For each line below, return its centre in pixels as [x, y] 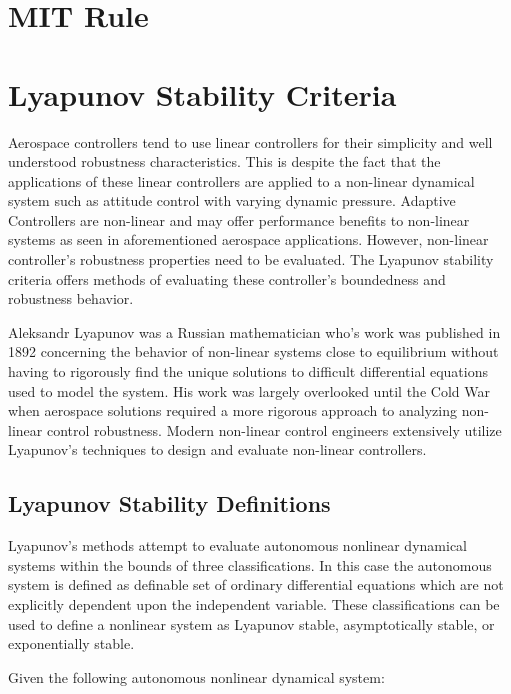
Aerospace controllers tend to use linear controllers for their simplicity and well [250, 141]
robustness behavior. [71, 298]
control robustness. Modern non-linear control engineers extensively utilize [274, 429]
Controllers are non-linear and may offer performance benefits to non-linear [239, 219]
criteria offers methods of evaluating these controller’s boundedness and [227, 278]
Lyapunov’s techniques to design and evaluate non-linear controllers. [217, 449]
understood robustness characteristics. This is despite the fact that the [224, 161]
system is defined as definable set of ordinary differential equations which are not [256, 584]
